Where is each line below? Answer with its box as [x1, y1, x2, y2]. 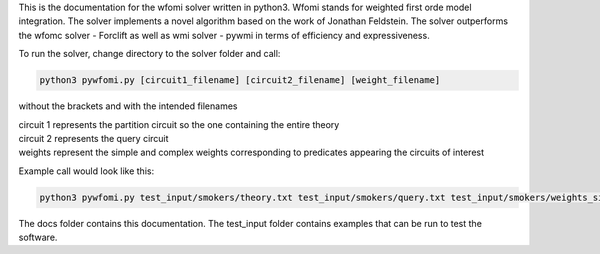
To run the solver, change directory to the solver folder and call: [18, 48, 281, 60]
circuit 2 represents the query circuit [18, 132, 169, 144]
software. [18, 231, 58, 244]
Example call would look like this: [18, 165, 155, 177]
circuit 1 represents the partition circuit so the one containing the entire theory [18, 118, 340, 130]
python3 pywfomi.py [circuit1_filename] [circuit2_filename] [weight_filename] [39, 75, 441, 86]
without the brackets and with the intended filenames [18, 100, 238, 112]
